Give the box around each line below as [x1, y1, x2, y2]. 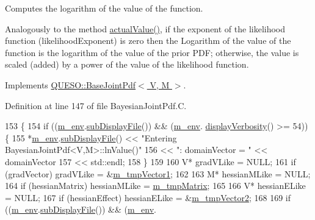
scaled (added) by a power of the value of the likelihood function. [5, 58, 249, 71]
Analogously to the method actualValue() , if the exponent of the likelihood [5, 22, 286, 35]
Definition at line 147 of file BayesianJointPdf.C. [5, 99, 187, 112]
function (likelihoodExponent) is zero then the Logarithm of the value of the [5, 34, 291, 47]
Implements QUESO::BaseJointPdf [5, 78, 136, 91]
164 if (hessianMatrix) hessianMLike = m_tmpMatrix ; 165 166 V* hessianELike [5, 179, 306, 192]
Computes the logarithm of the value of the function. [5, 2, 203, 14]
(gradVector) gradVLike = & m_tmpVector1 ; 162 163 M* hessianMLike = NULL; [5, 167, 311, 180]
